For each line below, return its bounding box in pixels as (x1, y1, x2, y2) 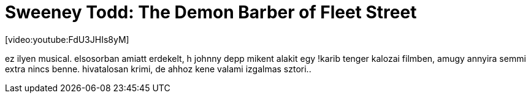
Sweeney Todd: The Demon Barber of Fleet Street (5, 2, 417, 23)
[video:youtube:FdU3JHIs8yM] (5, 34, 129, 45)
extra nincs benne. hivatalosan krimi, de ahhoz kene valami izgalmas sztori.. (5, 63, 311, 74)
